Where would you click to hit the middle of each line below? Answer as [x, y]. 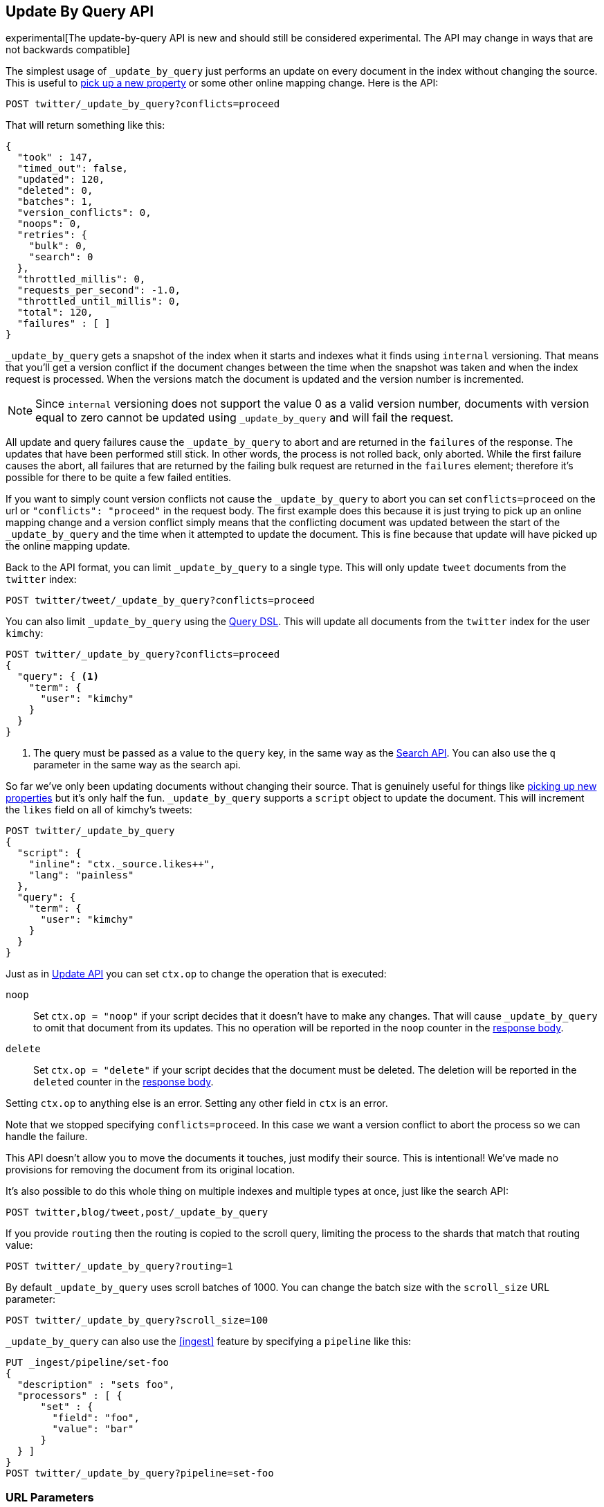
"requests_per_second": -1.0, [99, 290]
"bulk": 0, [58, 246]
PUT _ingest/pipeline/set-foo [88, 1363]
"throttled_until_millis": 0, [99, 301]
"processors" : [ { [70, 1396]
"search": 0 [61, 257]
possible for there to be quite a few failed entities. [119, 478]
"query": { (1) [58, 677]
